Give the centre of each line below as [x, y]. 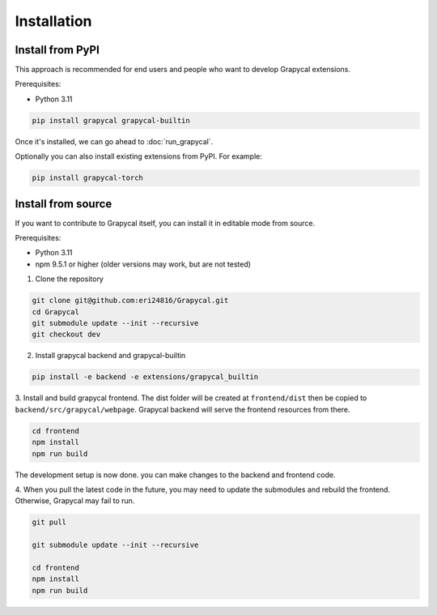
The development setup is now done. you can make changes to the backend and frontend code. [175, 475]
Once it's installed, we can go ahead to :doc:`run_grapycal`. [114, 141]
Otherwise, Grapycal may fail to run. [75, 501]
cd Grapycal [56, 312]
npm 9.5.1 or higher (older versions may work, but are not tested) [143, 264]
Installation [53, 21]
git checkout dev [66, 335]
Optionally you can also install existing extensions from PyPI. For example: [138, 156]
